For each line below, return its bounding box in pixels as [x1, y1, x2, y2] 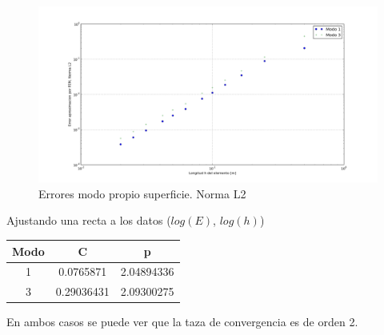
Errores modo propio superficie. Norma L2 [38, 185, 246, 201]
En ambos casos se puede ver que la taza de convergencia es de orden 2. [6, 313, 358, 330]
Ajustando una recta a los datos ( [6, 212, 171, 229]
